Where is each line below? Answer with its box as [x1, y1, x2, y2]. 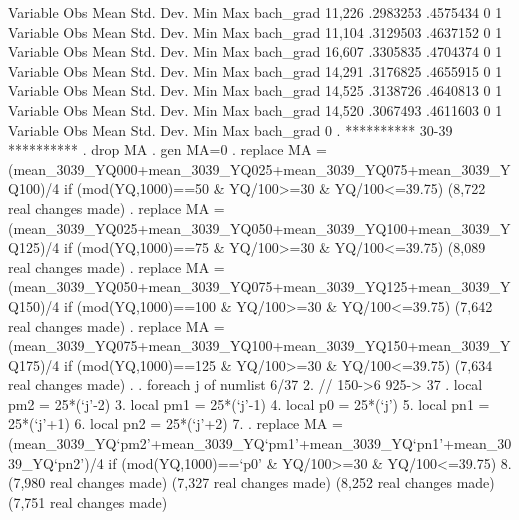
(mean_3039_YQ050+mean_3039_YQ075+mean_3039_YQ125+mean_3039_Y [8, 276, 511, 297]
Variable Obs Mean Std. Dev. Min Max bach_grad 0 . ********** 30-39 [8, 119, 453, 140]
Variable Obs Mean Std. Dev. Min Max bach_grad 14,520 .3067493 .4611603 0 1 [8, 99, 503, 120]
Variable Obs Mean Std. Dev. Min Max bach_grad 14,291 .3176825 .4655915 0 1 [8, 60, 503, 81]
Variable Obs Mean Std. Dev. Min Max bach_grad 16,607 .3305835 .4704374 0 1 [8, 41, 503, 62]
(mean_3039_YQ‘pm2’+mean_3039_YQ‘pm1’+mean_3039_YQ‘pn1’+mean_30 [8, 433, 512, 454]
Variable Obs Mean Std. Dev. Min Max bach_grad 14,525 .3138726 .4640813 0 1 [8, 80, 503, 101]
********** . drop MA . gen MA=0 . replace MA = [8, 139, 327, 160]
